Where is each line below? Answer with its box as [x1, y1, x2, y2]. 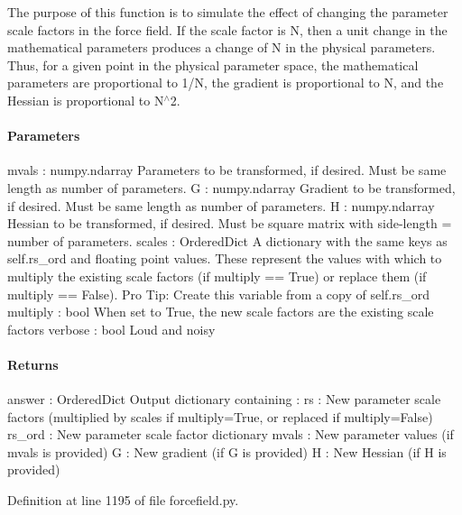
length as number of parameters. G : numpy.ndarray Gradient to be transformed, [7, 178, 456, 197]
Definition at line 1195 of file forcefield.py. [7, 491, 239, 510]
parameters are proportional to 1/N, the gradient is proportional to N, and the [7, 73, 444, 92]
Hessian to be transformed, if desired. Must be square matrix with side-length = [7, 214, 452, 233]
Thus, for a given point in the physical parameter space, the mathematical [7, 55, 419, 74]
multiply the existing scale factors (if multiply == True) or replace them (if [7, 266, 427, 285]
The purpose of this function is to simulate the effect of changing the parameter [7, 3, 448, 21]
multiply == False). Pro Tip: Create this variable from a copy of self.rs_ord [7, 284, 430, 303]
